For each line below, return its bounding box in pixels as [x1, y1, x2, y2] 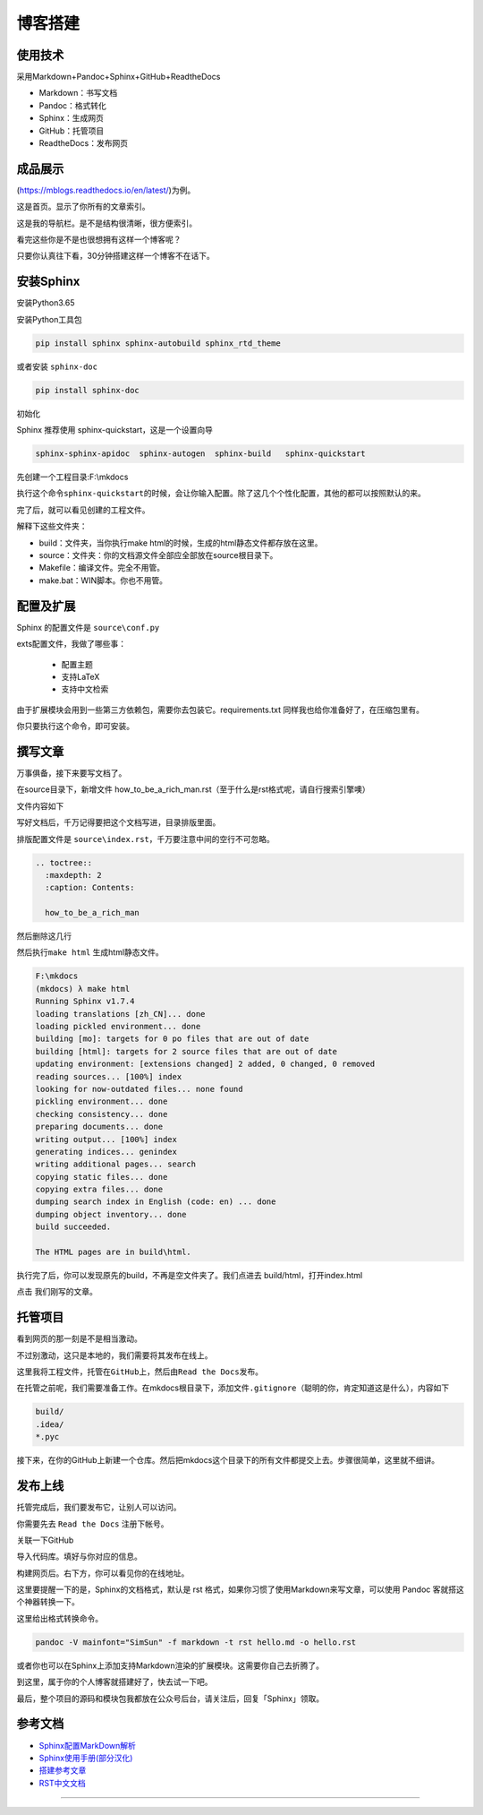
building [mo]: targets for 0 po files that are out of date [35, 1034, 309, 1044]
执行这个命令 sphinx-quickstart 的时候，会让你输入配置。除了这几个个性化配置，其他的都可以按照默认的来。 [16, 488, 427, 499]
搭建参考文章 [38, 1765, 87, 1776]
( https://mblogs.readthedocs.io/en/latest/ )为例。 [16, 185, 196, 195]
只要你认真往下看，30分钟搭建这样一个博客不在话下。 [16, 251, 215, 262]
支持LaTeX [61, 671, 100, 682]
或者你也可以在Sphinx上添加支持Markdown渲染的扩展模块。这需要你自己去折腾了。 [16, 1660, 324, 1671]
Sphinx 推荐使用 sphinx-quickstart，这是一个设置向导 [16, 425, 214, 435]
